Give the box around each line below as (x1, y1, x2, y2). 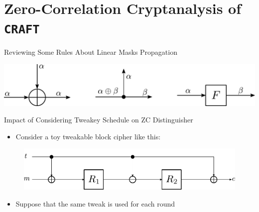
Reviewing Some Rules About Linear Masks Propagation (4, 47, 177, 57)
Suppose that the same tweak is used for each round (15, 199, 175, 209)
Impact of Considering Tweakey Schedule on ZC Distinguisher (4, 114, 193, 125)
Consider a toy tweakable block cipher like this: (15, 131, 161, 141)
